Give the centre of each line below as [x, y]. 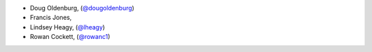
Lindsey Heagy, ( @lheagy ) [68, 27]
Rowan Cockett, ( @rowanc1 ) [70, 37]
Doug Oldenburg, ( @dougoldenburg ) [82, 8]
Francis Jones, [51, 18]
